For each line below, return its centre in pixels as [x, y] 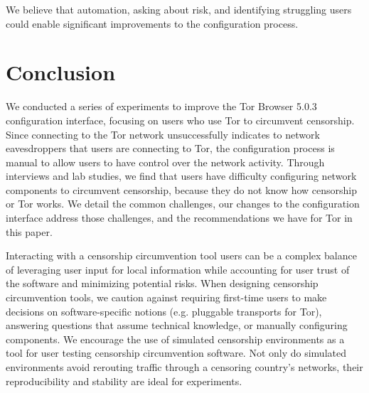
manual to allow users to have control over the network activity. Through [165, 162]
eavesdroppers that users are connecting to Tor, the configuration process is [170, 148]
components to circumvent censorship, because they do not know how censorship [182, 189]
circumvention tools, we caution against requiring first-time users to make [166, 297]
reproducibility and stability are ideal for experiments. [124, 381]
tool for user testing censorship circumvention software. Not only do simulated [176, 353]
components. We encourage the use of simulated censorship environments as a [175, 339]
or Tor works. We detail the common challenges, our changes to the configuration [183, 204]
